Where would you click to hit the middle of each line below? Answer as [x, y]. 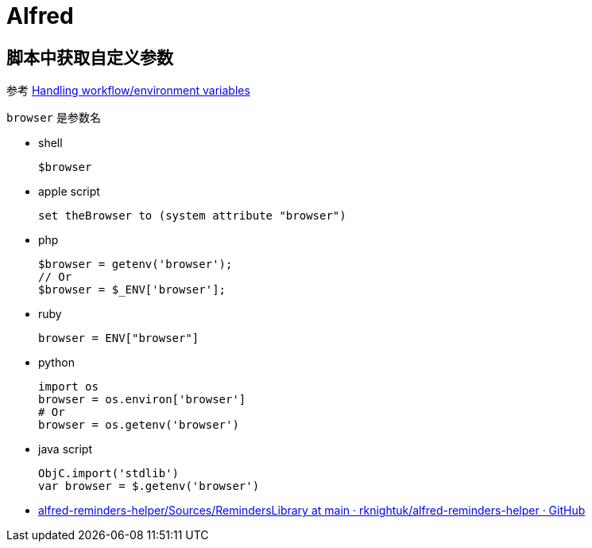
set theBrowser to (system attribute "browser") [192, 216]
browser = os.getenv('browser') [139, 425]
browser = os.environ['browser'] [142, 400]
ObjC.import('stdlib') [109, 474]
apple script [69, 192]
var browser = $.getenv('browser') [149, 486]
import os [68, 387]
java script [65, 449]
